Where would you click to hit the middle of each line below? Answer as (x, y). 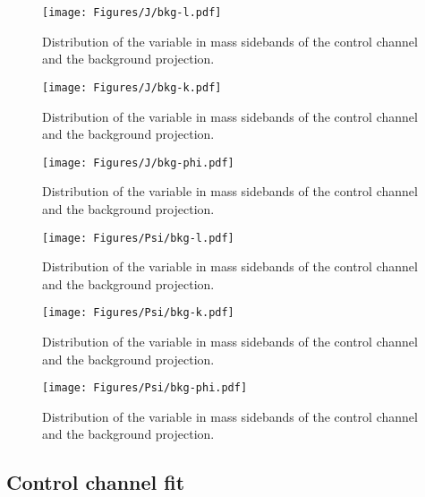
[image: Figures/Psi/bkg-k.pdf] (138, 313)
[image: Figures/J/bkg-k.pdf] (132, 87)
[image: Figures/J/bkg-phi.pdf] (138, 163)
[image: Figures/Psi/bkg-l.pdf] (138, 238)
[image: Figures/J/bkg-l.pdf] (132, 13)
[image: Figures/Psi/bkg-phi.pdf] (145, 388)
